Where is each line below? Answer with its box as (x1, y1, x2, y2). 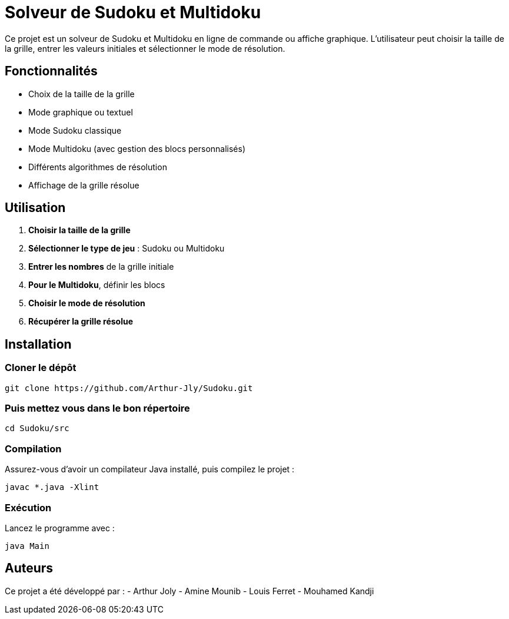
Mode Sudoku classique (28, 125, 122, 135)
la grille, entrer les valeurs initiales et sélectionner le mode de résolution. (5, 43, 285, 54)
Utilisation (5, 200, 66, 216)
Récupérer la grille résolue (28, 316, 134, 327)
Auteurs (5, 561, 54, 576)
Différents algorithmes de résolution (28, 161, 167, 172)
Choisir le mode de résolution (28, 298, 145, 309)
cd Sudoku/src (5, 423, 69, 433)
